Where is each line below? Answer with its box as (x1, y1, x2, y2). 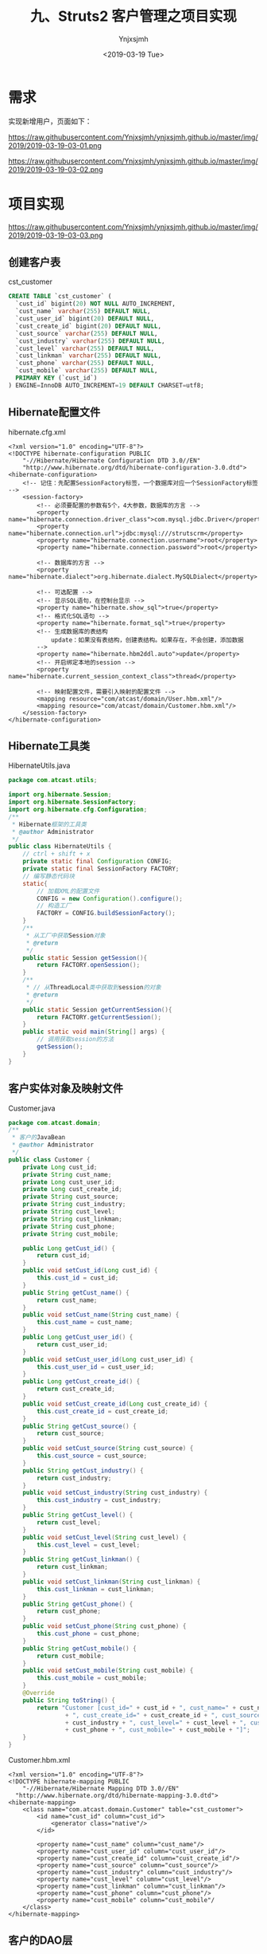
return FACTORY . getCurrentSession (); (37, 1013, 161, 1021)
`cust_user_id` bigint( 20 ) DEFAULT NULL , (15, 315, 155, 323)
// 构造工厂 (37, 902, 72, 910)
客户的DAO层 (8, 1934, 73, 1948)
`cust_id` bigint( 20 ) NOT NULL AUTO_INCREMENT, (15, 300, 176, 308)
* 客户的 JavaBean (11, 1134, 66, 1142)
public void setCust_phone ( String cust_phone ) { (22, 1622, 187, 1630)
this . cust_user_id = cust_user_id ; (37, 1362, 155, 1371)
